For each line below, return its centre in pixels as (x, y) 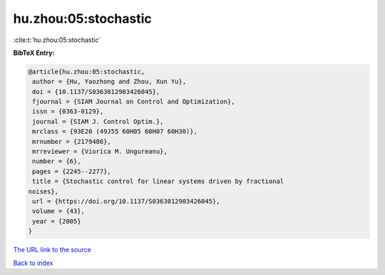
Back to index (33, 263)
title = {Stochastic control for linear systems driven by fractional (158, 181)
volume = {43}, (59, 211)
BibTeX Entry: (34, 53)
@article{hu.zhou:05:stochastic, (87, 72)
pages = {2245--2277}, (72, 171)
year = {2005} (57, 221)
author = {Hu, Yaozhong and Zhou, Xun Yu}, (109, 82)
